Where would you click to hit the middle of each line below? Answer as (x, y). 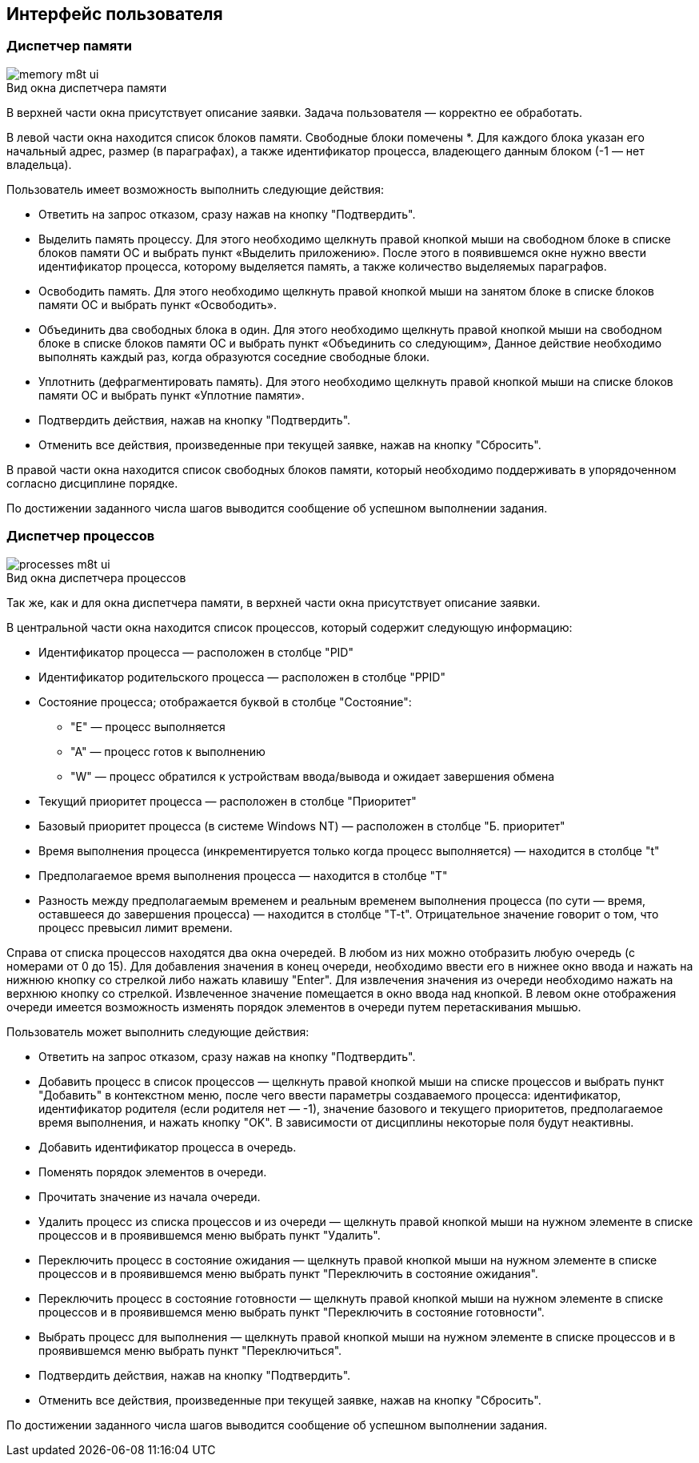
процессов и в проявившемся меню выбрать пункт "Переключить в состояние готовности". (292, 1312)
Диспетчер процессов (81, 536)
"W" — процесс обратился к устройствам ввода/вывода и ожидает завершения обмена (313, 776)
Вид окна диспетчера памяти (87, 87)
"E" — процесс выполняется (148, 726)
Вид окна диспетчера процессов (96, 577)
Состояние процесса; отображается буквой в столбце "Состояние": (225, 701)
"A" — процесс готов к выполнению (168, 751)
